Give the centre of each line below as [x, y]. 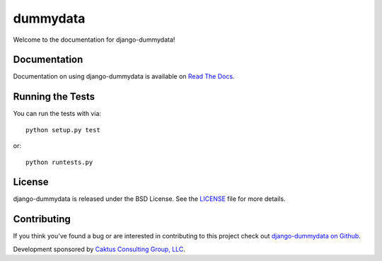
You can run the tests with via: [57, 114]
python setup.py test [63, 130]
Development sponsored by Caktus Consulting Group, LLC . [99, 249]
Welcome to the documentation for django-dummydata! [94, 40]
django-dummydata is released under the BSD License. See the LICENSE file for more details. [149, 199]
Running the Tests [54, 97]
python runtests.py [59, 162]
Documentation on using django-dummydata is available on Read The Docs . [124, 76]
